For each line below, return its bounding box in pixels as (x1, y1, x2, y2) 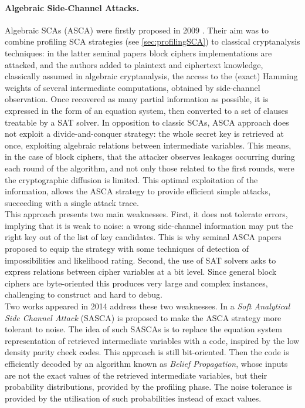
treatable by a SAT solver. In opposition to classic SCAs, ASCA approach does (5, 116, 289, 128)
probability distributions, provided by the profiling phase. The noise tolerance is (5, 380, 292, 393)
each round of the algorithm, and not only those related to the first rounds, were (5, 161, 294, 174)
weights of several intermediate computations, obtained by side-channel (5, 81, 260, 93)
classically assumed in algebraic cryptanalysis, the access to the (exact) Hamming (5, 70, 298, 82)
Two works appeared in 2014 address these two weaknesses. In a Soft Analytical (5, 300, 290, 312)
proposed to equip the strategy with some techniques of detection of (5, 242, 249, 255)
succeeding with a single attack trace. (5, 196, 139, 208)
